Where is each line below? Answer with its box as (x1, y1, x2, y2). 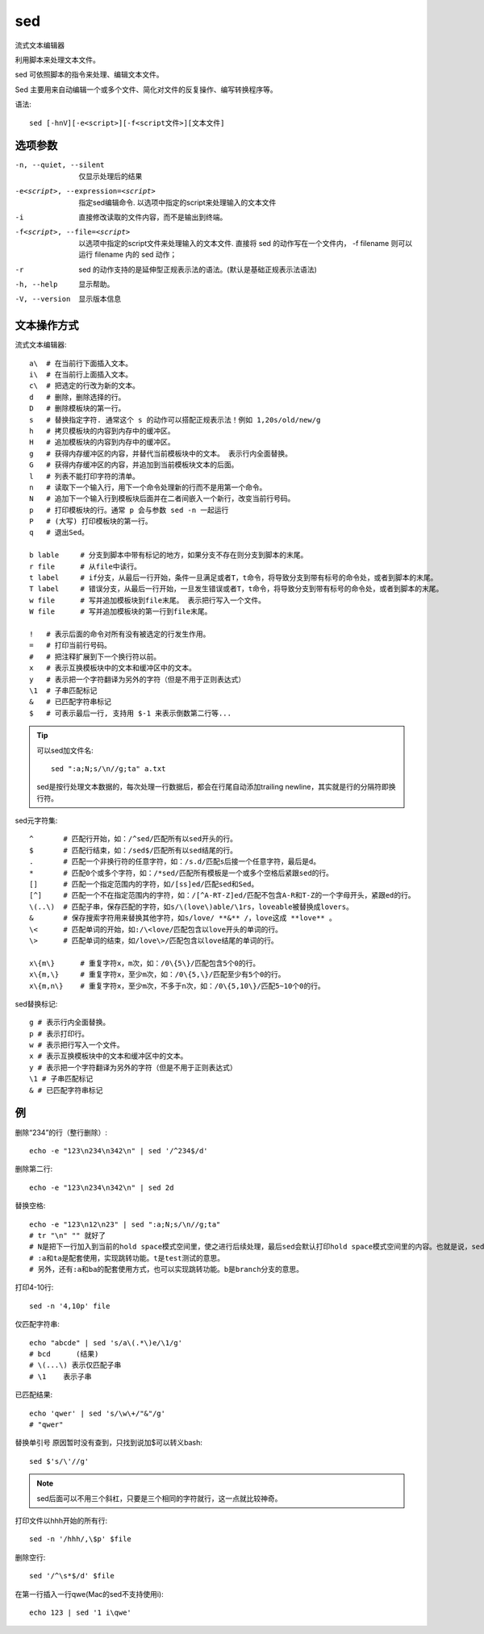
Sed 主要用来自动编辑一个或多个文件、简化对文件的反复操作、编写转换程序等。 (15, 85, 277, 94)
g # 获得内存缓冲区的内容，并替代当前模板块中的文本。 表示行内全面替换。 (29, 448, 292, 458)
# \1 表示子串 (29, 1372, 92, 1381)
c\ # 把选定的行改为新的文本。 (29, 381, 140, 390)
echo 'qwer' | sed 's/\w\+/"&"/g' (29, 1408, 165, 1418)
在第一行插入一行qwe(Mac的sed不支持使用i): (15, 1589, 165, 1599)
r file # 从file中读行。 (29, 561, 141, 571)
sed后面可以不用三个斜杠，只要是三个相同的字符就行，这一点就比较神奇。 (36, 1493, 282, 1503)
